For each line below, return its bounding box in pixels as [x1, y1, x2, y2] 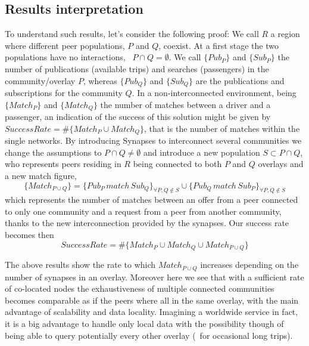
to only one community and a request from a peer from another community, [5, 205, 282, 217]
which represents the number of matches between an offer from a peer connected [5, 193, 298, 206]
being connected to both [133, 157, 222, 170]
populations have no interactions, [5, 51, 126, 63]
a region [270, 27, 300, 40]
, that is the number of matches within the [143, 122, 300, 134]
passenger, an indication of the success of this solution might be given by [5, 110, 271, 123]
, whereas [83, 74, 117, 86]
